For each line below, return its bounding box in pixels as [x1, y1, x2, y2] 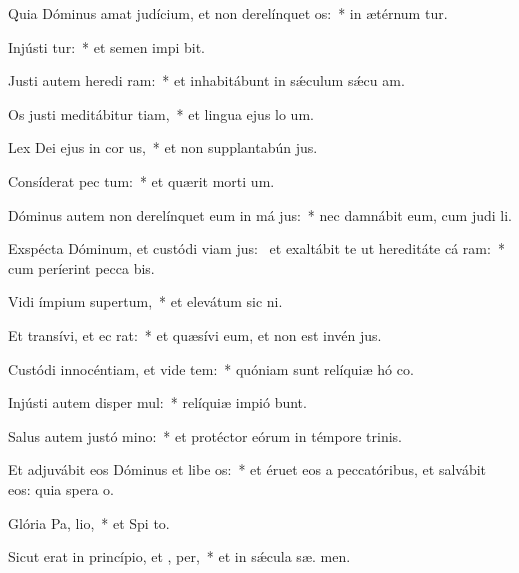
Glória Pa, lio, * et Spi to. [8, 512, 170, 533]
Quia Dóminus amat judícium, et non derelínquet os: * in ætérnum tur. [8, 3, 448, 23]
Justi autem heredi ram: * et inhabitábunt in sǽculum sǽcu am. [8, 70, 405, 91]
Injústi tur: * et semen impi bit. [8, 36, 205, 57]
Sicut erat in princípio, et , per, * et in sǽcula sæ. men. [8, 546, 351, 567]
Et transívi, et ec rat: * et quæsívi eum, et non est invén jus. [8, 324, 382, 345]
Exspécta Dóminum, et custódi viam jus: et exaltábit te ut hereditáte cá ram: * [8, 238, 505, 259]
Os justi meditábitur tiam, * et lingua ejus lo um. [8, 103, 314, 124]
